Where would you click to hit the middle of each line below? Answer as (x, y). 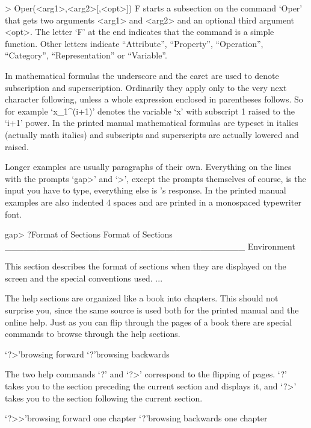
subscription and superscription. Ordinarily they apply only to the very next (146, 87)
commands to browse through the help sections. (93, 334)
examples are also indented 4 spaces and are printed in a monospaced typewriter (153, 202)
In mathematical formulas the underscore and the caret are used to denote (142, 75)
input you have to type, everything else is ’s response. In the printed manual (146, 190)
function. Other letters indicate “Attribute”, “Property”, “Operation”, (134, 43)
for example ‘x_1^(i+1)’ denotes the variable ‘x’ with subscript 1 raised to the (150, 111)
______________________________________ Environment (150, 246)
